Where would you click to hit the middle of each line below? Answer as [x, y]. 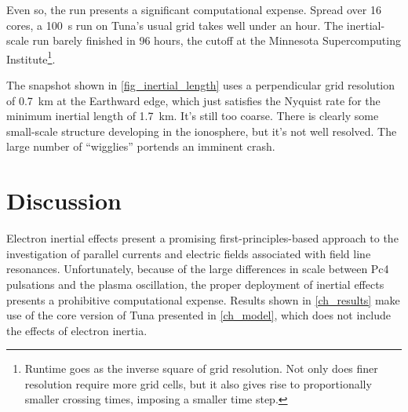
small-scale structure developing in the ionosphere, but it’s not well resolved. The [202, 131]
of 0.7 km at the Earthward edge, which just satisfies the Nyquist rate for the [193, 100]
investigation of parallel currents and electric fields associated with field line [189, 253]
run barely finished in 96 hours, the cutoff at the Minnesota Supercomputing [217, 40]
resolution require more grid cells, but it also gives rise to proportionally [198, 383]
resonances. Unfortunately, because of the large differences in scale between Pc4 [198, 269]
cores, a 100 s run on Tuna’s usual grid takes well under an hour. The [175, 25]
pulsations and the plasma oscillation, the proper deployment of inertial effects [195, 284]
